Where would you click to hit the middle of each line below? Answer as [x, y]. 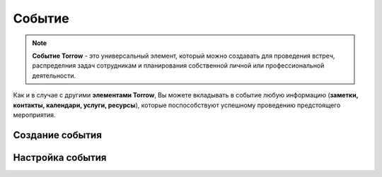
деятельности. [54, 75]
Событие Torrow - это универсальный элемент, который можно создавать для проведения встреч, [184, 56]
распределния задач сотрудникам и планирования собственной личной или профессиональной [178, 66]
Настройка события [60, 158]
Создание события [58, 135]
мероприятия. [34, 115]
